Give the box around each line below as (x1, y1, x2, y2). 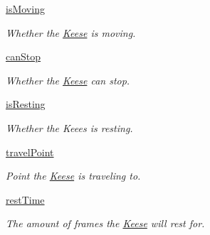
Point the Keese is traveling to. (6, 168, 141, 183)
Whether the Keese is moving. (6, 25, 136, 40)
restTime (6, 192, 45, 207)
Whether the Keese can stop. (6, 72, 130, 87)
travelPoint (6, 144, 54, 159)
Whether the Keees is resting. (6, 120, 133, 135)
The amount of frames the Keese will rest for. (6, 216, 205, 231)
